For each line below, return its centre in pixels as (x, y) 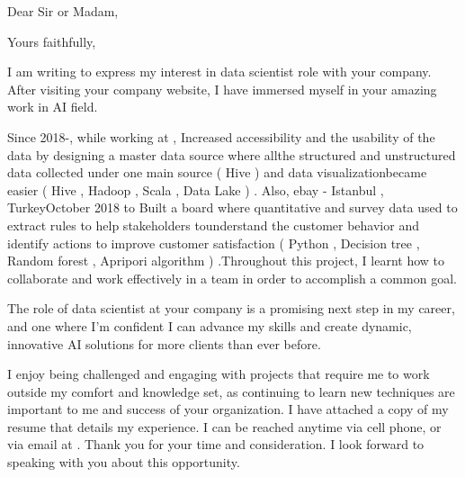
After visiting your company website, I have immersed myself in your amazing (222, 89)
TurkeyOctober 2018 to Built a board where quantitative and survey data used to (232, 207)
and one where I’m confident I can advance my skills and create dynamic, (210, 325)
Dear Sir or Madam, (63, 11)
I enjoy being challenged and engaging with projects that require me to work (219, 374)
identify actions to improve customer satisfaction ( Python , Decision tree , (214, 243)
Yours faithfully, (52, 41)
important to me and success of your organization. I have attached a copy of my (228, 409)
